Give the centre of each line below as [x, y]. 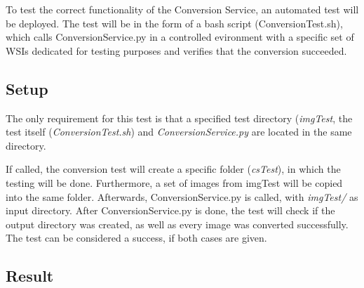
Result [30, 276]
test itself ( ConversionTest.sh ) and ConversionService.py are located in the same [179, 132]
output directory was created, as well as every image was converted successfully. [177, 224]
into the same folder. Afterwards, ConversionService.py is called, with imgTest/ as [182, 196]
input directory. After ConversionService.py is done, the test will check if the [170, 210]
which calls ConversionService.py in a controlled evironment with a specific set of [180, 37]
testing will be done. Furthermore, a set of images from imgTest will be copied [174, 182]
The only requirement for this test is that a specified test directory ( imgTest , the [179, 118]
